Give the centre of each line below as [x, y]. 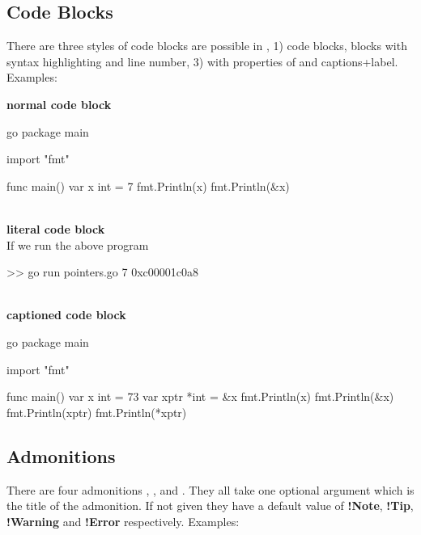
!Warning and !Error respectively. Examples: [123, 521]
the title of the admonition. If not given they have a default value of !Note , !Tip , [210, 506]
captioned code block [66, 315]
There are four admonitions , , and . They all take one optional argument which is [210, 489]
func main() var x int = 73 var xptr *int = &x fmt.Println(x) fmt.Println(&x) [200, 396]
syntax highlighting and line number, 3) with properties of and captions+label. [202, 61]
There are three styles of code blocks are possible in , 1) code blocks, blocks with [207, 46]
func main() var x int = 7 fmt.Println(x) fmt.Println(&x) [148, 185]
